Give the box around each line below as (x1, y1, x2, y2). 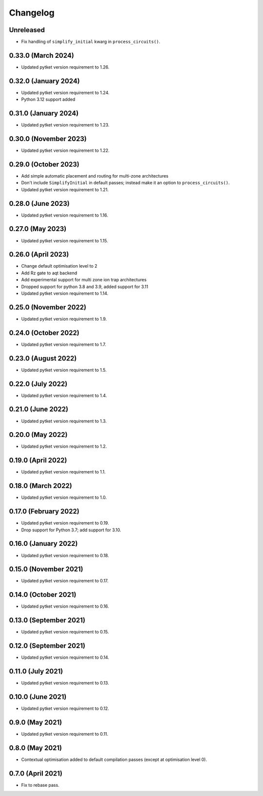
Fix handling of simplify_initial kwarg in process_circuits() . (21, 39, 161, 45)
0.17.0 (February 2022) (9, 507, 80, 516)
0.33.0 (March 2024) (9, 51, 74, 59)
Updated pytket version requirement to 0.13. (21, 680, 109, 686)
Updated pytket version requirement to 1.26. (21, 64, 110, 70)
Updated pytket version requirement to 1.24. (21, 90, 110, 95)
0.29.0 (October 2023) (9, 160, 80, 168)
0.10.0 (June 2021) (9, 692, 67, 701)
